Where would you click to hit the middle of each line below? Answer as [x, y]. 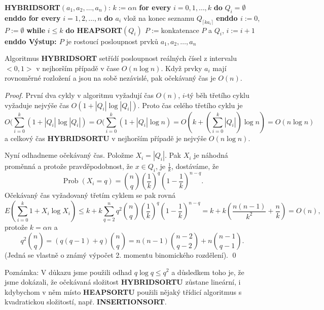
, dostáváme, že [195, 166]
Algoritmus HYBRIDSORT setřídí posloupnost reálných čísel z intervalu [121, 58]
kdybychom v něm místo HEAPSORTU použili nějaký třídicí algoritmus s [123, 291]
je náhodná [211, 155]
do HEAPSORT [94, 30]
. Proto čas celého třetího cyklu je [190, 105]
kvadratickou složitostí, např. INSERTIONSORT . [86, 302]
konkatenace [180, 30]
